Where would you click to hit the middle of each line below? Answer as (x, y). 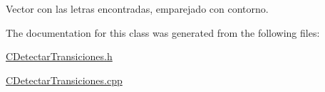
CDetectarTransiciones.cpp (64, 80)
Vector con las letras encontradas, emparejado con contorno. (137, 8)
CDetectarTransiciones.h (59, 56)
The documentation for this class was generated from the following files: (163, 32)
